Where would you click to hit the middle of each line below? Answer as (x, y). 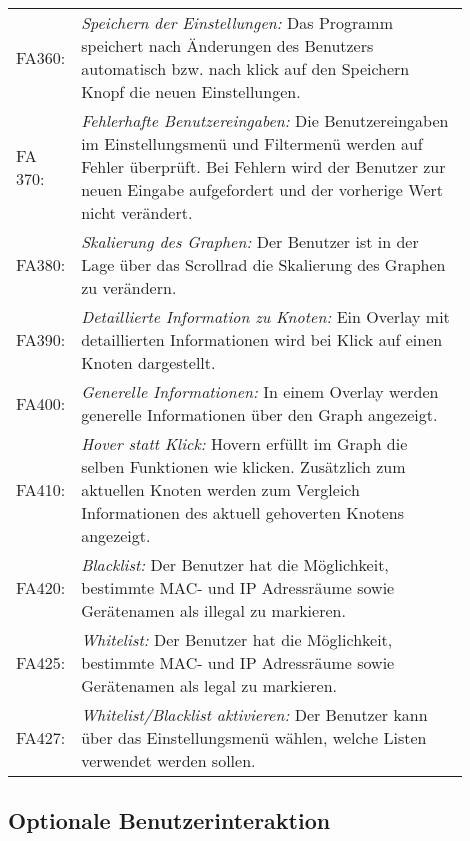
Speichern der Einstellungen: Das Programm (237, 22)
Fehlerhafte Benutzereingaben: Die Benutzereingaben (265, 120)
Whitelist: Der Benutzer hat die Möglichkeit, (237, 639)
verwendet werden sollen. (168, 760)
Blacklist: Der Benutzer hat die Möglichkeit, (235, 564)
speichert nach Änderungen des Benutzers (227, 45)
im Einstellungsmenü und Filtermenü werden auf (252, 143)
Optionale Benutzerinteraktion (169, 820)
